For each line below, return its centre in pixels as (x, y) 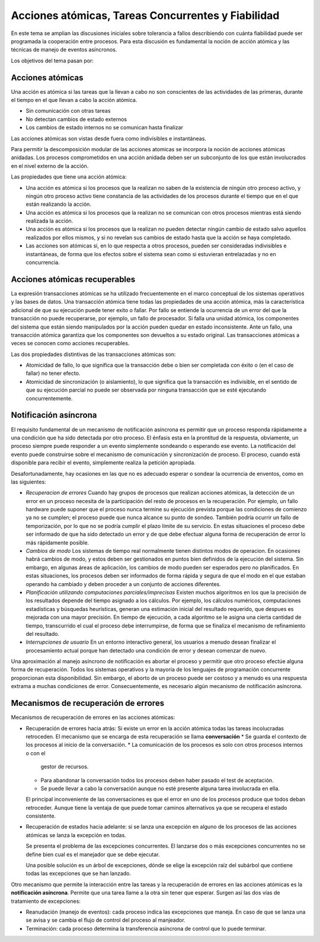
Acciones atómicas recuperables (73, 279)
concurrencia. (43, 262)
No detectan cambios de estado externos (76, 119)
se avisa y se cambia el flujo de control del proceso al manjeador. (106, 920)
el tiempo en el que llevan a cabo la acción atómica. (74, 100)
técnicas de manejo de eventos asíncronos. (64, 50)
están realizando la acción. (59, 204)
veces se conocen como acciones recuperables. (70, 343)
